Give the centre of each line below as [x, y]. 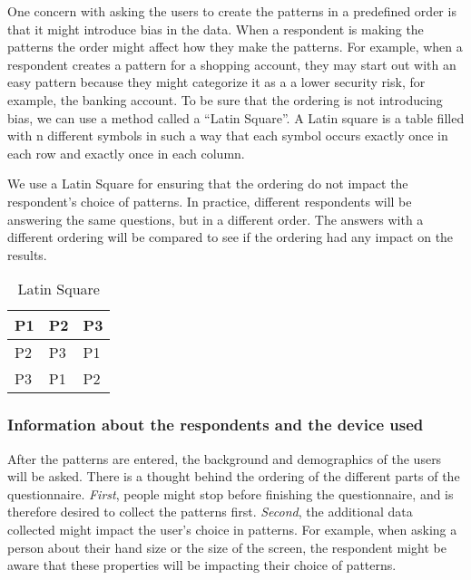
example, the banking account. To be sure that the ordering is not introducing [225, 99]
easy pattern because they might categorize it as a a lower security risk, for [216, 82]
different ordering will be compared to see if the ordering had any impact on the [231, 237]
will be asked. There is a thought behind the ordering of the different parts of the [234, 476]
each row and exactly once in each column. [126, 153]
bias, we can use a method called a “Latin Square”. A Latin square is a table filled [236, 117]
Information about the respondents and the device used [216, 425]
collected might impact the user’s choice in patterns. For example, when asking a [232, 529]
